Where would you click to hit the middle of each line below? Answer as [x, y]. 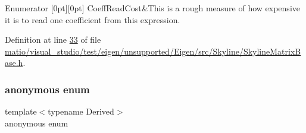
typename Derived [81, 111]
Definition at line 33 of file [53, 39]
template [21, 111]
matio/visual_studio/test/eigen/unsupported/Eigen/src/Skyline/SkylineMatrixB [153, 51]
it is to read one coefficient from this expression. [93, 19]
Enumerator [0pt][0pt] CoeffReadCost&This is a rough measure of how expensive [152, 8]
